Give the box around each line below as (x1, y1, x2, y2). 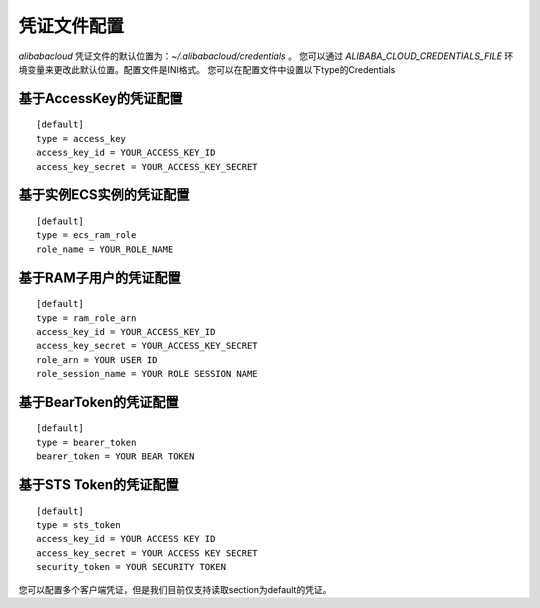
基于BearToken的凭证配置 (18, 393, 179, 410)
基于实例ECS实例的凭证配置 (18, 186, 190, 204)
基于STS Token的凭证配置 (18, 476, 179, 494)
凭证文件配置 (18, 15, 125, 37)
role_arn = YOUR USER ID (36, 354, 158, 365)
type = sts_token (36, 520, 121, 531)
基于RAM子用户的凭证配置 (18, 269, 182, 286)
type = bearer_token (36, 436, 137, 448)
